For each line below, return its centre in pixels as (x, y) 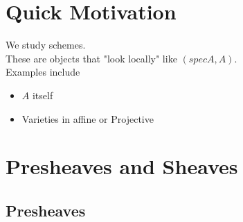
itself (43, 95)
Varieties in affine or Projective (88, 118)
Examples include (43, 72)
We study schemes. (46, 45)
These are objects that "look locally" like (91, 58)
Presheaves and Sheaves (122, 166)
